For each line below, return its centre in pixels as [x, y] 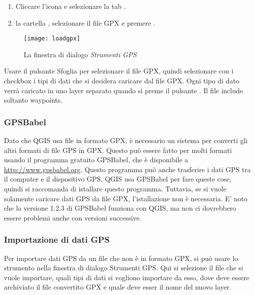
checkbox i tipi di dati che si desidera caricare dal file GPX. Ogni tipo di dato [122, 81]
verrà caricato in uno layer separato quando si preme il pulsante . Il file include [124, 90]
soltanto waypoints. [33, 100]
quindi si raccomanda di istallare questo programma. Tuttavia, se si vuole [115, 188]
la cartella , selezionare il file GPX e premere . [86, 22]
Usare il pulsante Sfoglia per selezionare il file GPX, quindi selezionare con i [119, 71]
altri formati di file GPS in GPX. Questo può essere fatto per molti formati [118, 150]
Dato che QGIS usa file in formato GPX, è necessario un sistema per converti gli [126, 140]
